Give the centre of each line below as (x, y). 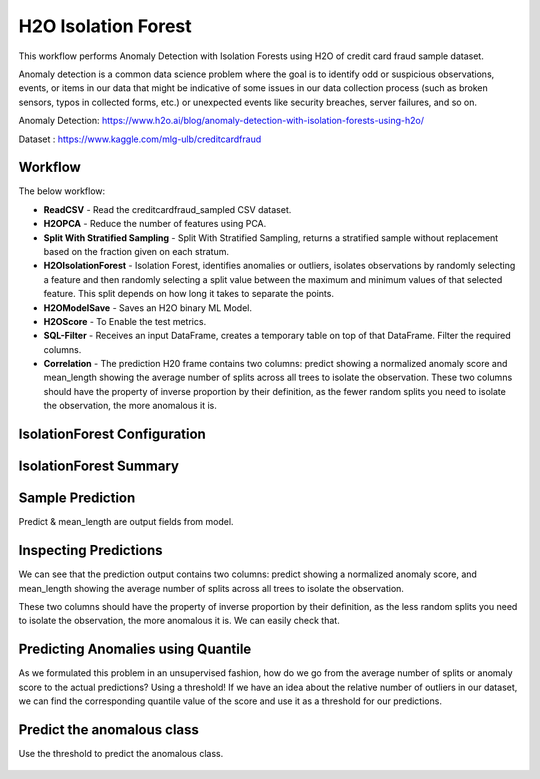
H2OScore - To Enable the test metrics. (125, 321)
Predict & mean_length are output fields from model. (126, 522)
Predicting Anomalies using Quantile (135, 649)
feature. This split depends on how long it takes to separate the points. (189, 294)
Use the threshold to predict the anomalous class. (121, 753)
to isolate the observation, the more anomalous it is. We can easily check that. (179, 621)
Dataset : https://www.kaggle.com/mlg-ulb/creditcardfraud (140, 139)
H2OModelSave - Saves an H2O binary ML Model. (147, 307)
